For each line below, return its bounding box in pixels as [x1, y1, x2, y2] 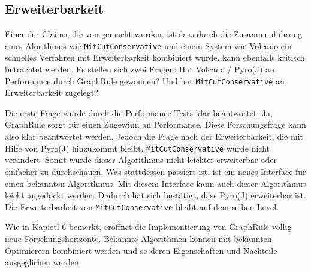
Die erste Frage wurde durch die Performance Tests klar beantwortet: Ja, [5, 106, 273, 119]
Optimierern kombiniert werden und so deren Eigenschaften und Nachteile [5, 244, 277, 256]
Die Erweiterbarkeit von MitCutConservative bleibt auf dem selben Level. [5, 200, 279, 213]
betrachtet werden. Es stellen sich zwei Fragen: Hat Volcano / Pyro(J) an [5, 63, 274, 75]
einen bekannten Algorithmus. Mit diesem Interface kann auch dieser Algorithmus [5, 177, 306, 189]
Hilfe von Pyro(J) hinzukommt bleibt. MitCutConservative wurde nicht [5, 141, 270, 154]
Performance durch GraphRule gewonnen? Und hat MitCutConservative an [5, 74, 285, 87]
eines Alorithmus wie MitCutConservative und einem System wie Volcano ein [5, 39, 292, 52]
